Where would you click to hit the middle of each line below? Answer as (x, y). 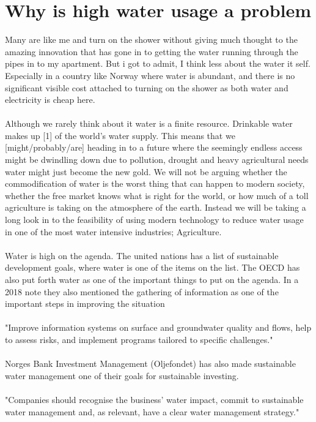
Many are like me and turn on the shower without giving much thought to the (151, 40)
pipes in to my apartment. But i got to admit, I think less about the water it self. (158, 63)
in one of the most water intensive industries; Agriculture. (113, 231)
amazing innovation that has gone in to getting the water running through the (152, 51)
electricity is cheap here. (50, 100)
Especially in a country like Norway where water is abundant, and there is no (150, 75)
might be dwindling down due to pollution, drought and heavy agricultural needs (157, 160)
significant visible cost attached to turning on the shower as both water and (147, 87)
